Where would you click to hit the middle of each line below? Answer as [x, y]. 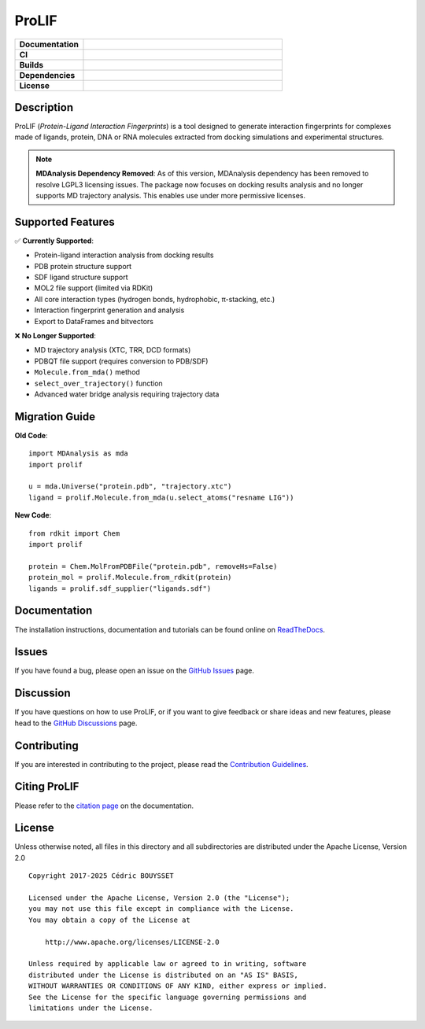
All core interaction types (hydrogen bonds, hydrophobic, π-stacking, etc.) [155, 299]
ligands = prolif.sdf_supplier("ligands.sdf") [120, 588]
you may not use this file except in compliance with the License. [161, 909]
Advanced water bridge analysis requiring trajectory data [127, 394]
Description [44, 107]
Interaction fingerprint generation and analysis [109, 310]
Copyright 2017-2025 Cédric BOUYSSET [102, 876]
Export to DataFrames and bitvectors [94, 321]
